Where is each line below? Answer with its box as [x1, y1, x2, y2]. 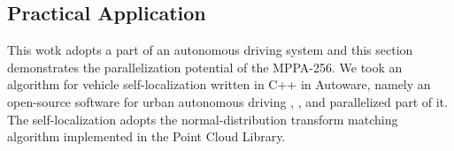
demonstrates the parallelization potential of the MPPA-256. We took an [7, 57, 403, 76]
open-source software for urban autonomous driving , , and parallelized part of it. [7, 92, 448, 110]
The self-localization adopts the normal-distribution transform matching [7, 109, 398, 128]
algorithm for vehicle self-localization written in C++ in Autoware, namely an [7, 75, 431, 94]
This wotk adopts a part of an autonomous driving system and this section [7, 41, 413, 59]
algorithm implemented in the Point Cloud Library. [7, 127, 286, 146]
